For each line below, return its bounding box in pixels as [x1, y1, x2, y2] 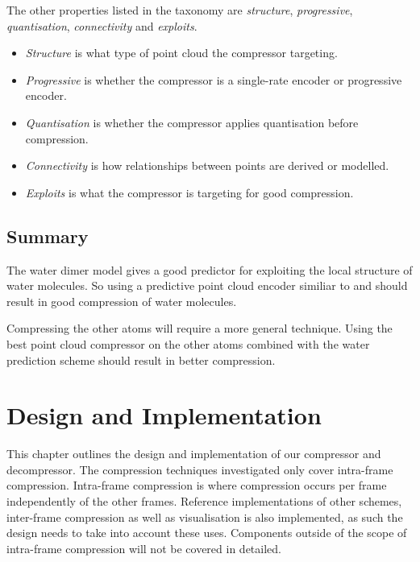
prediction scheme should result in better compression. [6, 351, 276, 368]
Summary [6, 223, 89, 248]
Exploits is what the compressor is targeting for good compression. [25, 184, 354, 200]
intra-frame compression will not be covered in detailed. [6, 539, 281, 556]
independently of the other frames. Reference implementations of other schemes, [6, 493, 402, 510]
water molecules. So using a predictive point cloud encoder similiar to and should [6, 277, 408, 294]
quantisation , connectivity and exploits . [6, 17, 198, 34]
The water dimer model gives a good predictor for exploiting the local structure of [6, 261, 413, 278]
